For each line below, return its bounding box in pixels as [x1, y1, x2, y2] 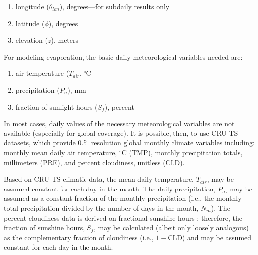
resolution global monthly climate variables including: [91, 137, 255, 148]
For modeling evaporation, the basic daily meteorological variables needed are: [4, 51, 243, 62]
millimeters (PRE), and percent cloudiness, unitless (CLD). [4, 157, 185, 167]
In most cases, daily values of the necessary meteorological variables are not [4, 118, 235, 128]
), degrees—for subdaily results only [59, 1, 170, 11]
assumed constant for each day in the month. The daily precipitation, [4, 183, 216, 193]
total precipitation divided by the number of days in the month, [4, 202, 199, 213]
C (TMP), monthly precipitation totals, [121, 147, 243, 157]
